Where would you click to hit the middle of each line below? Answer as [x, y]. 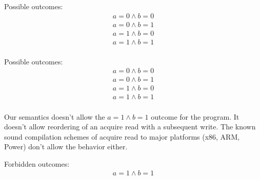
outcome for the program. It [195, 116]
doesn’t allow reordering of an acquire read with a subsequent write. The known [130, 127]
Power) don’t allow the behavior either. [66, 147]
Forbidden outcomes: [37, 163]
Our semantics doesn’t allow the [55, 116]
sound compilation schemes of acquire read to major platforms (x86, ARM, [122, 136]
